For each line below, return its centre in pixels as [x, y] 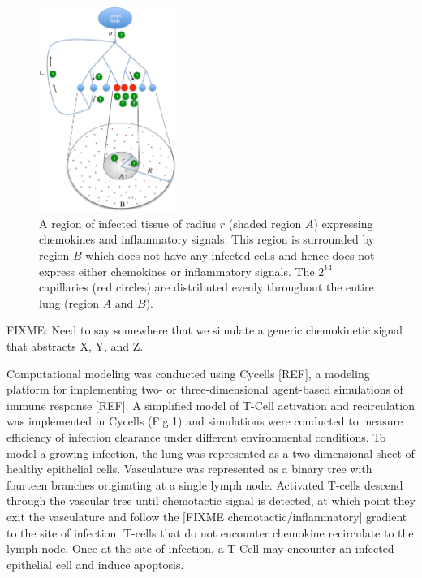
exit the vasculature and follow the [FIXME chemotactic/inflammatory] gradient [207, 516]
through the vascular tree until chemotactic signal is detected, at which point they [211, 500]
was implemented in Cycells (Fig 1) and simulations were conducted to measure [205, 421]
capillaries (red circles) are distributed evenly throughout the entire [207, 287]
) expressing [343, 223]
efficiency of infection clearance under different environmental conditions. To [196, 436]
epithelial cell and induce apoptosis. [95, 564]
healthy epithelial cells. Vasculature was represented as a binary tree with [189, 469]
